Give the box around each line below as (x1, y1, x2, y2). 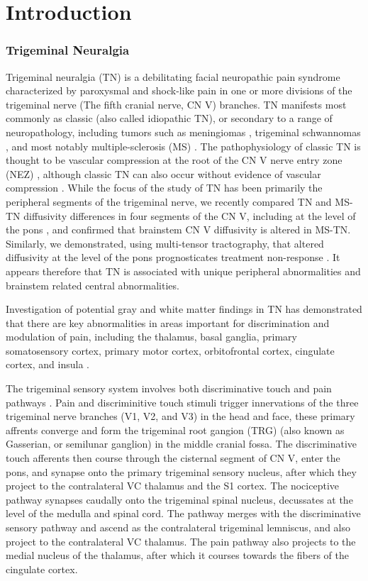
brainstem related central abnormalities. (6, 277, 179, 292)
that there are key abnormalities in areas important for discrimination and (6, 315, 330, 330)
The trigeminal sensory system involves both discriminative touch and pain (6, 381, 332, 396)
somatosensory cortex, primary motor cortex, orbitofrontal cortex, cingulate (6, 343, 335, 358)
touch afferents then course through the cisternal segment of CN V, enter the (6, 450, 340, 465)
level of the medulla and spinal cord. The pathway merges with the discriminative (6, 506, 361, 521)
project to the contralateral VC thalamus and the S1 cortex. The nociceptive (6, 478, 339, 493)
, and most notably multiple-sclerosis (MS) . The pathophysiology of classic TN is (6, 138, 361, 153)
